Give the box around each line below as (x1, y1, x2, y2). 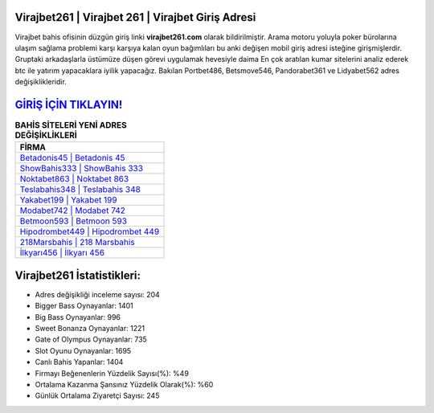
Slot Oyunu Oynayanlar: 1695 (35, 346, 132, 355)
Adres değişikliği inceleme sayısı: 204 (35, 289, 160, 299)
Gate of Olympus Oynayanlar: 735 (35, 334, 148, 345)
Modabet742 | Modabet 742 (19, 205, 126, 216)
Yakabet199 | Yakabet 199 (19, 194, 117, 206)
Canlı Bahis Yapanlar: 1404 (35, 358, 124, 367)
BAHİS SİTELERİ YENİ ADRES (14, 120, 128, 131)
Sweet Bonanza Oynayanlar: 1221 (35, 324, 145, 333)
